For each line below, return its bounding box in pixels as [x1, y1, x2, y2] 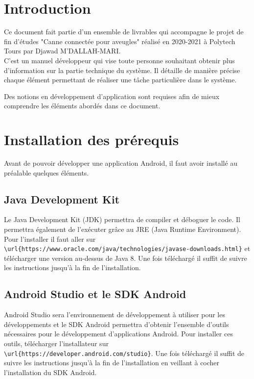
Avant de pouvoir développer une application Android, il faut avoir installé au [4, 158, 238, 168]
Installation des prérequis [4, 129, 179, 150]
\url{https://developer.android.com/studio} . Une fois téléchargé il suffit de [4, 348, 245, 358]
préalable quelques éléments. [4, 167, 89, 177]
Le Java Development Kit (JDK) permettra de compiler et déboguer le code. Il [4, 214, 240, 225]
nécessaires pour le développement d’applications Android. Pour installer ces [4, 328, 233, 339]
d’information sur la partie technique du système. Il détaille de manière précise [4, 65, 240, 75]
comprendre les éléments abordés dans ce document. [4, 101, 161, 111]
